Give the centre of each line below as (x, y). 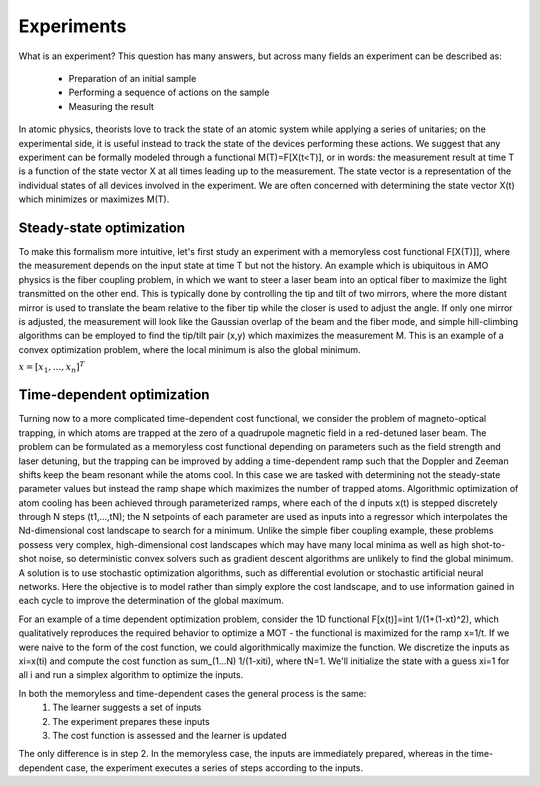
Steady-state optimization (101, 227)
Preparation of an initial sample (132, 78)
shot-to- (488, 544)
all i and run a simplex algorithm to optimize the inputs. (131, 675)
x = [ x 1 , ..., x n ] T (51, 367)
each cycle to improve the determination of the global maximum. (151, 601)
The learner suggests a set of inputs (127, 707)
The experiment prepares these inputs (131, 721)
